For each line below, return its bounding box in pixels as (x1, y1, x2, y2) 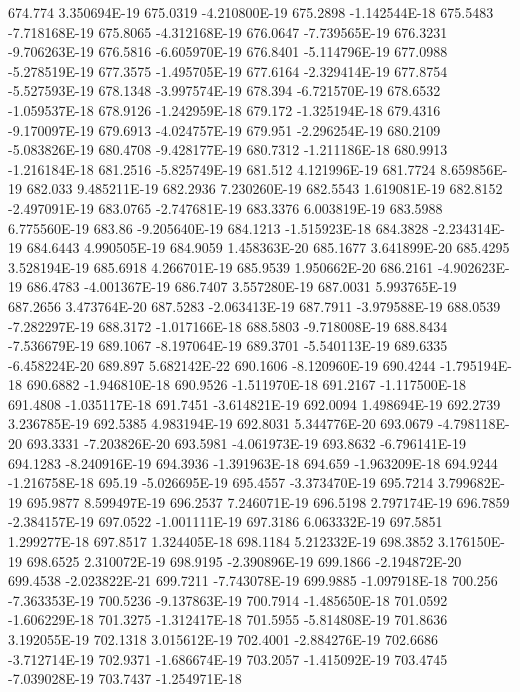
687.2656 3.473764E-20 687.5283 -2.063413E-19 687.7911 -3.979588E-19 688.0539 (8, 295, 501, 316)
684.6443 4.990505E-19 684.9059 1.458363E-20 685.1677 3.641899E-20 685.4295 (26, 237, 510, 258)
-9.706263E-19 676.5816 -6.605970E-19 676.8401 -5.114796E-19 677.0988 (8, 41, 448, 62)
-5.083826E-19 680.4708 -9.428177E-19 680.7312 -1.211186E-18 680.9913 (8, 139, 448, 160)
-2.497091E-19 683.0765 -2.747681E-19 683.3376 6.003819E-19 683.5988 (8, 197, 443, 218)
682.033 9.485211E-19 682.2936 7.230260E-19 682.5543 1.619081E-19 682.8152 (26, 178, 503, 199)
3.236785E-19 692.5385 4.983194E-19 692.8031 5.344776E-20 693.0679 (8, 413, 434, 434)
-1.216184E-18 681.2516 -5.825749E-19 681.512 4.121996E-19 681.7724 (8, 158, 436, 179)
